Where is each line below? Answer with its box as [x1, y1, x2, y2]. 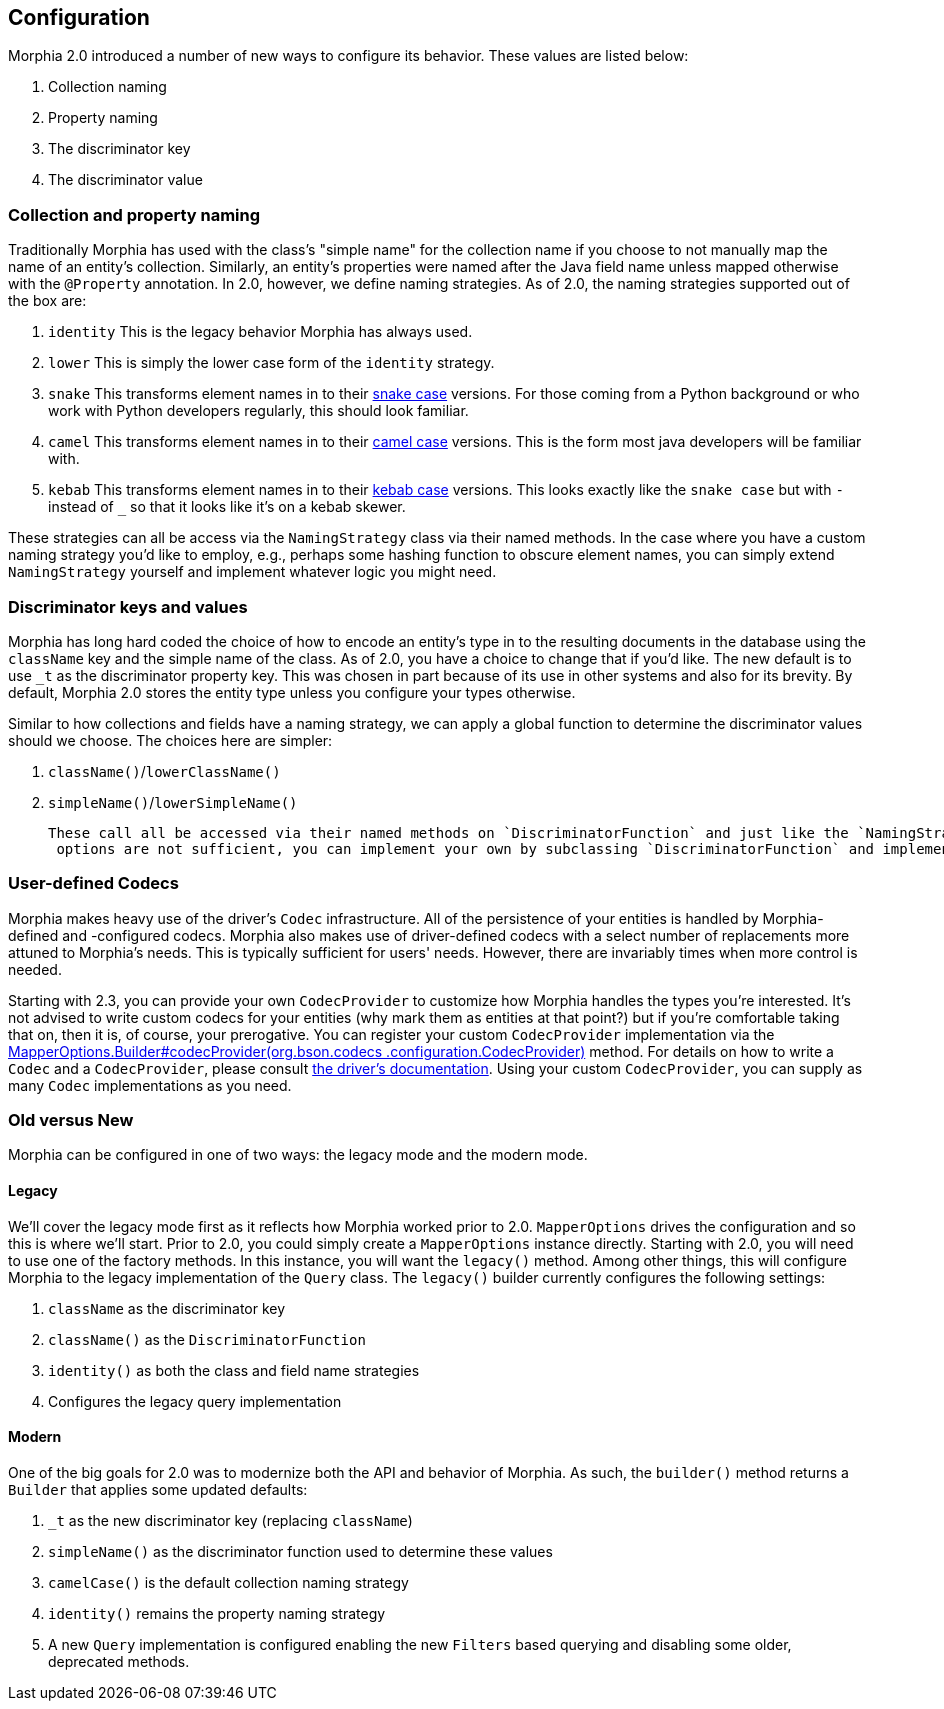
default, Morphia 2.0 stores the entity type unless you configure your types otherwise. [8, 683, 576, 701]
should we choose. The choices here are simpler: [8, 731, 333, 749]
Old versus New [8, 1110, 134, 1131]
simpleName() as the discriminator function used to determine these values [48, 1542, 553, 1560]
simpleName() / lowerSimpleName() [48, 793, 298, 811]
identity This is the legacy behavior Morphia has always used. [48, 323, 473, 341]
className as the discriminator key [48, 1299, 286, 1317]
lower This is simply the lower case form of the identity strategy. [48, 354, 495, 372]
